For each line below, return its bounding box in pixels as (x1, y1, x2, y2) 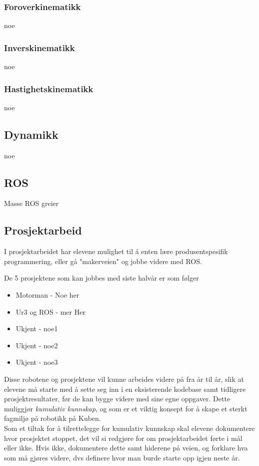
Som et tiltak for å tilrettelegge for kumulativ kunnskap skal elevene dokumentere (4, 422, 255, 433)
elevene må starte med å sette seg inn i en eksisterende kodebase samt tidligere (4, 383, 246, 394)
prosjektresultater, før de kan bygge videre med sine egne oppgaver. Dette (4, 393, 230, 404)
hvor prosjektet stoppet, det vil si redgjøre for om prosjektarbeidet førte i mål (4, 432, 242, 443)
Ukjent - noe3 (15, 357, 58, 367)
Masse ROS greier (4, 198, 59, 208)
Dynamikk (4, 126, 58, 142)
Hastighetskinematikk (4, 82, 93, 95)
